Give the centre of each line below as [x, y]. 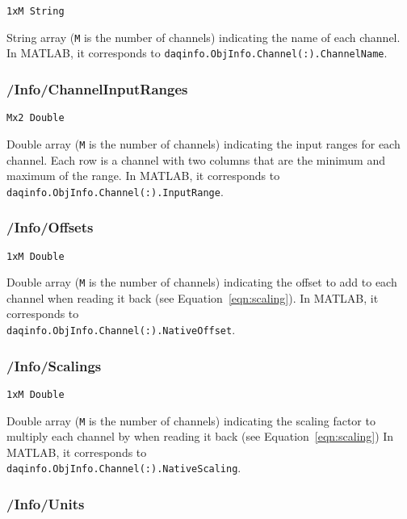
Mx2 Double [36, 118]
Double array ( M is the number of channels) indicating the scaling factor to [191, 420]
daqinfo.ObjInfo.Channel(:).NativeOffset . [121, 330]
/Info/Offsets [50, 227]
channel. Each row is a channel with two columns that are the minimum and [196, 159]
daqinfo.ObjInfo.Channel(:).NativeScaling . [124, 468]
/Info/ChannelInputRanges [97, 88]
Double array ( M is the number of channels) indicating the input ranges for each [203, 143]
